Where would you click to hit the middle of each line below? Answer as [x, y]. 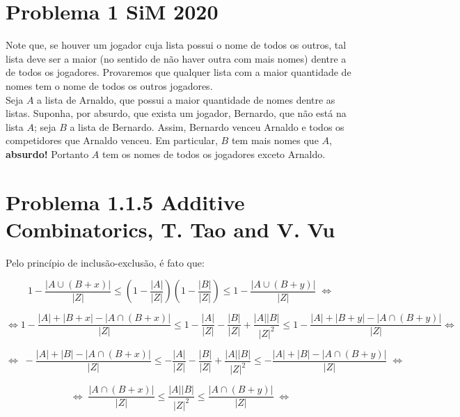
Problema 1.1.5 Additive [125, 202]
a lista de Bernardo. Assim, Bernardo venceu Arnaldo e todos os [207, 126]
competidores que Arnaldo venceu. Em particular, [112, 140]
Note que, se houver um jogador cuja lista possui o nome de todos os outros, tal [176, 45]
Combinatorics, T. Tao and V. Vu [170, 229]
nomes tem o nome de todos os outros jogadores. [109, 85]
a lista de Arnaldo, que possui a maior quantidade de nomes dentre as [186, 99]
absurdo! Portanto [47, 154]
